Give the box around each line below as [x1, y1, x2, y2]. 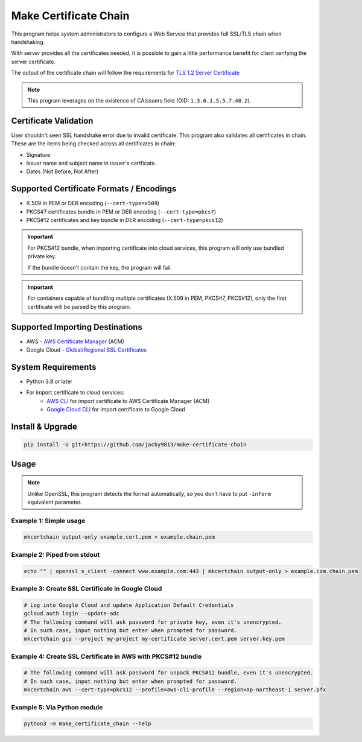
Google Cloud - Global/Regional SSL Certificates [26, 346, 147, 354]
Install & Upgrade [11, 421, 78, 431]
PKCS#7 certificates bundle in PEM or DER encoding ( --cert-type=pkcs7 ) [26, 208, 217, 215]
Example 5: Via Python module [11, 703, 103, 711]
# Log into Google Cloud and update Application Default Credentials [24, 601, 234, 609]
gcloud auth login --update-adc [24, 610, 120, 617]
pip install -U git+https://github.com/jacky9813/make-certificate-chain [24, 441, 247, 448]
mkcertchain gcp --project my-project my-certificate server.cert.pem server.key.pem [24, 635, 285, 642]
